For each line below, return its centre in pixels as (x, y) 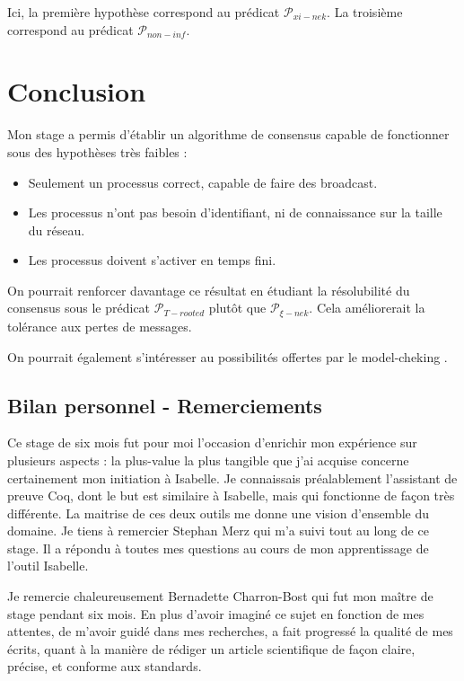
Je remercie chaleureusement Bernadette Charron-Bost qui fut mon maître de (220, 596)
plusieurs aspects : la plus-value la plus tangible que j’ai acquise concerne (208, 460)
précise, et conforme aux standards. (105, 666)
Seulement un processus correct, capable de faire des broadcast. (203, 182)
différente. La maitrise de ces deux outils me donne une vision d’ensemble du (219, 513)
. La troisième (365, 12)
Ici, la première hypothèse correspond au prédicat (144, 12)
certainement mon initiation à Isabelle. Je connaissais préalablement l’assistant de (232, 478)
